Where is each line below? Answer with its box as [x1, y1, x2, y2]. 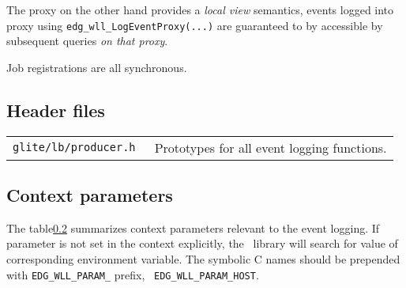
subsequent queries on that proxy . [6, 32, 168, 49]
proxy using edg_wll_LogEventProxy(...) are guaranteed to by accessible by [6, 17, 383, 33]
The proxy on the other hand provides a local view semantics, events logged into [6, 2, 394, 17]
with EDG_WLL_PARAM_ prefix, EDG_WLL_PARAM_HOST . [6, 266, 259, 282]
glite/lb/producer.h [13, 141, 136, 154]
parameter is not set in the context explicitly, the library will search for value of [6, 235, 398, 252]
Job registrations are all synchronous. [6, 59, 187, 75]
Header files [6, 97, 105, 122]
